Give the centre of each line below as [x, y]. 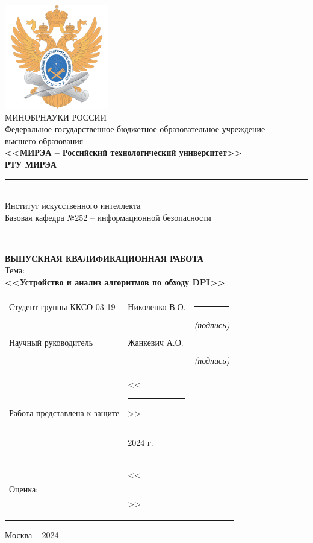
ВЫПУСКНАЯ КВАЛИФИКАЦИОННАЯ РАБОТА [104, 258]
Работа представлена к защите [64, 413]
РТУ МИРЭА [31, 164]
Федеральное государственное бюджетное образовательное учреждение [135, 129]
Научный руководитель [51, 342]
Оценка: [24, 488]
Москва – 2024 [32, 535]
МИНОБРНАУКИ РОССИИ [56, 117]
